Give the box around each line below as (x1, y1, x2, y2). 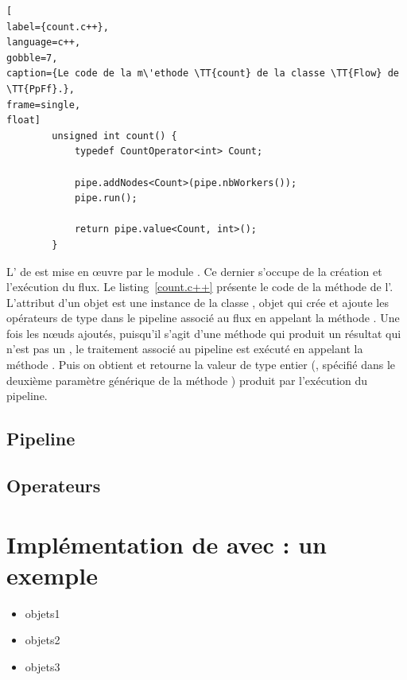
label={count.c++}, (6, 21, 109, 33)
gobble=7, (6, 52, 58, 64)
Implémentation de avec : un (6, 527, 327, 560)
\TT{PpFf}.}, (6, 83, 75, 95)
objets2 (25, 631, 60, 648)
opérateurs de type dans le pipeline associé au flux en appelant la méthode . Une (6, 309, 400, 326)
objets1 (25, 604, 60, 621)
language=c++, (6, 37, 81, 49)
